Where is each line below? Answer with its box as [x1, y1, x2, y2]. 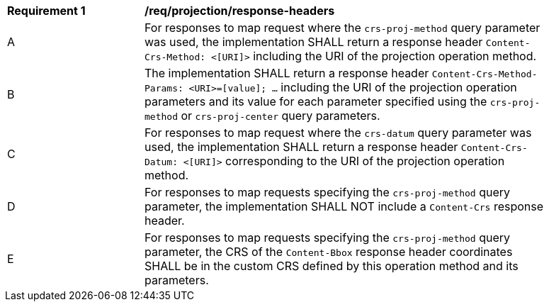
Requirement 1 [7, 4, 86, 18]
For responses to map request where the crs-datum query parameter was [145, 125, 532, 140]
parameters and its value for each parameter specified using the [145, 94, 487, 108]
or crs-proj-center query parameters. [181, 108, 380, 123]
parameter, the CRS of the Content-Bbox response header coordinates [145, 245, 513, 259]
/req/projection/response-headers [145, 4, 335, 18]
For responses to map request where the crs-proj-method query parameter [145, 21, 540, 35]
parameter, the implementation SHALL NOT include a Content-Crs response [145, 199, 544, 213]
